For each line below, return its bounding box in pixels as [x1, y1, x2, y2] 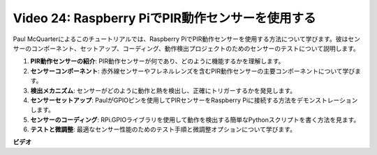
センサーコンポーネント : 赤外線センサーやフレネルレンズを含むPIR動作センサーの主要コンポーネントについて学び [30, 67, 355, 75]
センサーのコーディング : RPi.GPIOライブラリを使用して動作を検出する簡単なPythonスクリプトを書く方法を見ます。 [30, 115, 360, 124]
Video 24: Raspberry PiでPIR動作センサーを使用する [13, 10, 316, 26]
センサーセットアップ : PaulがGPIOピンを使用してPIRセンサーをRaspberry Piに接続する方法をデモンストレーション [30, 96, 358, 104]
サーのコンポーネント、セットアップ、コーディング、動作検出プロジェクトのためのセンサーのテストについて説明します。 [13, 44, 360, 52]
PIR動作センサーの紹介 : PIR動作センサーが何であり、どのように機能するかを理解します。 [30, 57, 285, 65]
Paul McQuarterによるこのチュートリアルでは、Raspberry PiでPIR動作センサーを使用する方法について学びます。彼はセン [13, 35, 361, 43]
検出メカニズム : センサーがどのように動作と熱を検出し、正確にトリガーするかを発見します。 [30, 86, 297, 95]
